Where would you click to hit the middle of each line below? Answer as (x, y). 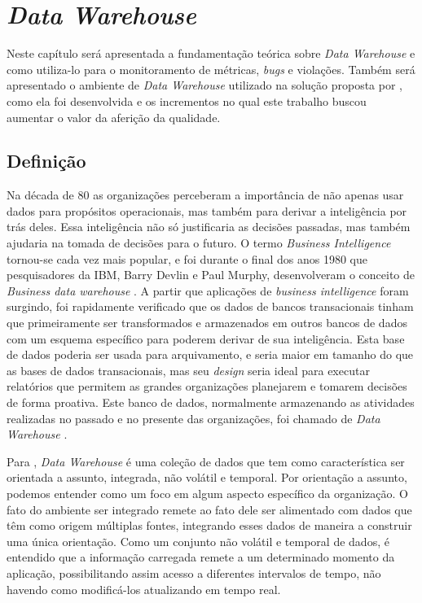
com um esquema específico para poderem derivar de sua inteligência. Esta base (206, 338)
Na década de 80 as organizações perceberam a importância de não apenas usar (205, 195)
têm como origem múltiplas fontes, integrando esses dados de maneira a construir (209, 525)
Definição (46, 161)
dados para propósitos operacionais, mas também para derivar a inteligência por (207, 210)
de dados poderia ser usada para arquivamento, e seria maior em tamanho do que (210, 354)
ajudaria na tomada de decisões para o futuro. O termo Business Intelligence (199, 243)
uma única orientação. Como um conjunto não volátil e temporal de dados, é (198, 541)
